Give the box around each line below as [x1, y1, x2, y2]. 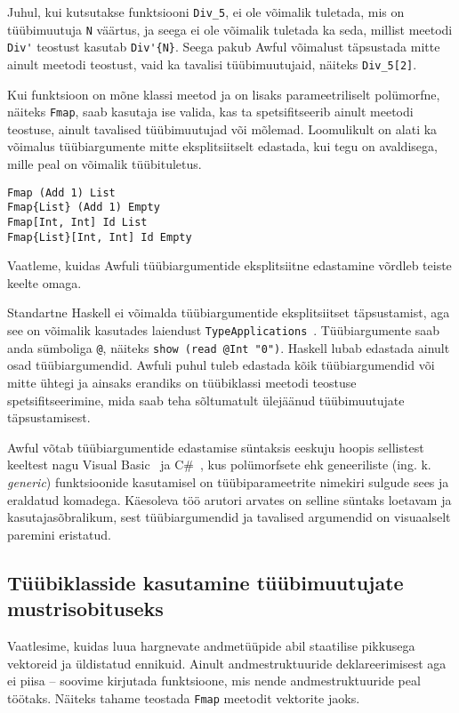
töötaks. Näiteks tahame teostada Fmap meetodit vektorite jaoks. [7, 688, 360, 707]
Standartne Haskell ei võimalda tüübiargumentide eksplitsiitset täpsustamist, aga [7, 303, 450, 322]
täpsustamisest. [7, 408, 91, 427]
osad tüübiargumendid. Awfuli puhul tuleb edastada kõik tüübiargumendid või [7, 356, 435, 374]
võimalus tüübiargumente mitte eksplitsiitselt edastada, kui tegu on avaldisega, [7, 137, 438, 156]
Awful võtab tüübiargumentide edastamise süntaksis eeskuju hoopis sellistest [7, 437, 424, 456]
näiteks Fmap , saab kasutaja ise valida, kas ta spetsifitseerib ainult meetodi [7, 102, 414, 121]
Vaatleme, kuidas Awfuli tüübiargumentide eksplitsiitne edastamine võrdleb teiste [7, 256, 452, 275]
